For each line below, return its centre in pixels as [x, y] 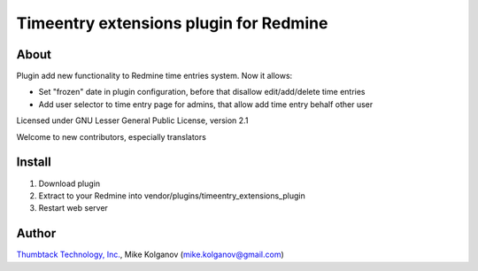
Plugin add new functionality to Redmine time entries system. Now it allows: [154, 76]
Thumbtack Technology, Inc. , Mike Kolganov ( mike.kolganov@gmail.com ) [150, 255]
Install [34, 163]
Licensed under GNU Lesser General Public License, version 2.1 [132, 120]
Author [36, 233]
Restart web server [73, 208]
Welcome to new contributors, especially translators [112, 136]
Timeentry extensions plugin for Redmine [172, 23]
